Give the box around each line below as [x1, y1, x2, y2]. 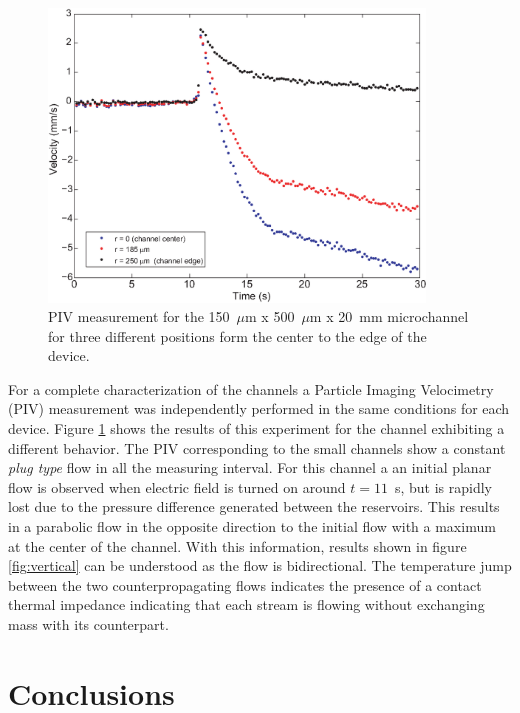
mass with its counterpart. [8, 614, 169, 635]
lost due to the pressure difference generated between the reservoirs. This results [8, 496, 500, 517]
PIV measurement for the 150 [48, 306, 230, 327]
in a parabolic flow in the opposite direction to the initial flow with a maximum [8, 516, 496, 537]
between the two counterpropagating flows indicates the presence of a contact [8, 574, 482, 595]
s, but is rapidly [394, 476, 492, 497]
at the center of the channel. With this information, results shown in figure [8, 535, 467, 556]
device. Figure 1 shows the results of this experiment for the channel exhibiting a [8, 418, 505, 439]
